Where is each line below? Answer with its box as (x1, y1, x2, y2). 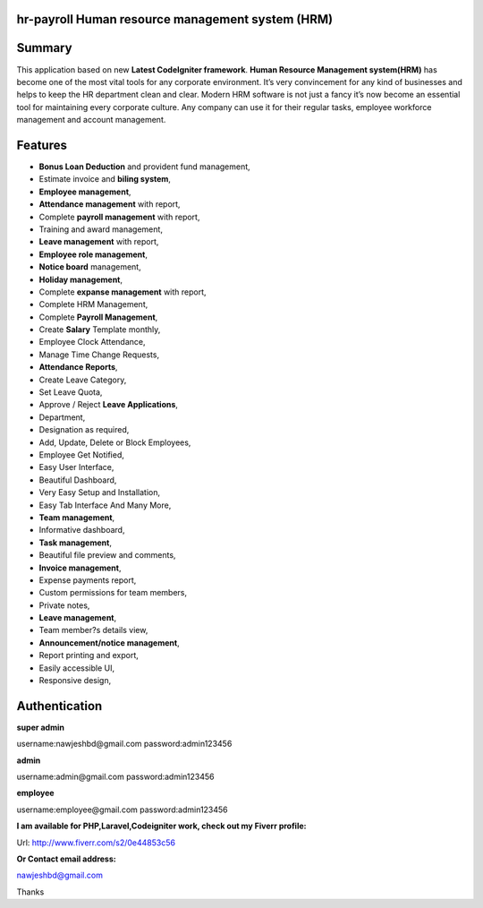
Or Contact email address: (16, 853, 116, 864)
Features (16, 137, 67, 152)
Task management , (38, 537, 112, 548)
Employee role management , (38, 249, 148, 260)
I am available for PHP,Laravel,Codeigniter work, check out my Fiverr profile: (16, 820, 307, 832)
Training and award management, (38, 224, 163, 235)
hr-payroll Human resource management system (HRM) (16, 12, 334, 27)
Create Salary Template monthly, (38, 324, 161, 335)
